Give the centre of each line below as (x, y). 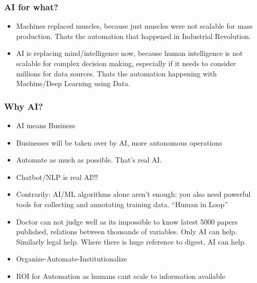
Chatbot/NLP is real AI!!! (57, 177)
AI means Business (45, 125)
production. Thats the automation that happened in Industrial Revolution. (133, 36)
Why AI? (24, 106)
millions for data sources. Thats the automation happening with (116, 73)
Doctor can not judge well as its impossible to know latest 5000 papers (127, 221)
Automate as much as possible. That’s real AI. (89, 160)
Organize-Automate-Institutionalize (72, 259)
